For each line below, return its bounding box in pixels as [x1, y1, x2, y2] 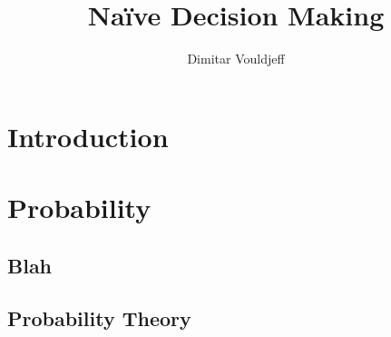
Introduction [7, 117, 169, 154]
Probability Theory [7, 304, 191, 332]
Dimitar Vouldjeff [187, 49, 285, 68]
